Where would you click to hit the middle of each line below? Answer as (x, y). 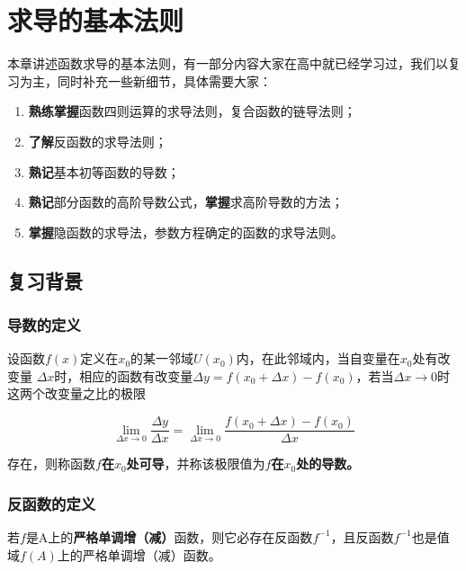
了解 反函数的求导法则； (98, 141)
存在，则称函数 (51, 464)
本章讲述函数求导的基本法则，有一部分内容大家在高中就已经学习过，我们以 (228, 63)
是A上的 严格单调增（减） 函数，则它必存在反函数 (169, 536)
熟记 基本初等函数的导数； (104, 171)
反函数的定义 (52, 503)
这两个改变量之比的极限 (76, 393)
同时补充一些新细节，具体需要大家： (164, 80)
